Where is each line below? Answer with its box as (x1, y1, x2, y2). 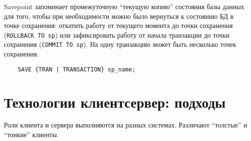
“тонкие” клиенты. (4, 129, 59, 140)
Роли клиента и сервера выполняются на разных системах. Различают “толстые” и (4, 120, 247, 130)
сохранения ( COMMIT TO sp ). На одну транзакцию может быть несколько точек (4, 39, 236, 49)
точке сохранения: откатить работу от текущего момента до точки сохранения (4, 20, 233, 30)
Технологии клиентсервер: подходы (4, 92, 226, 112)
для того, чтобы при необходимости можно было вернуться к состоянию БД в (4, 11, 234, 21)
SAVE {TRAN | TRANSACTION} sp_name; (17, 66, 136, 73)
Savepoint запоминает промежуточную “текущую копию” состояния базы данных (4, 1, 245, 11)
